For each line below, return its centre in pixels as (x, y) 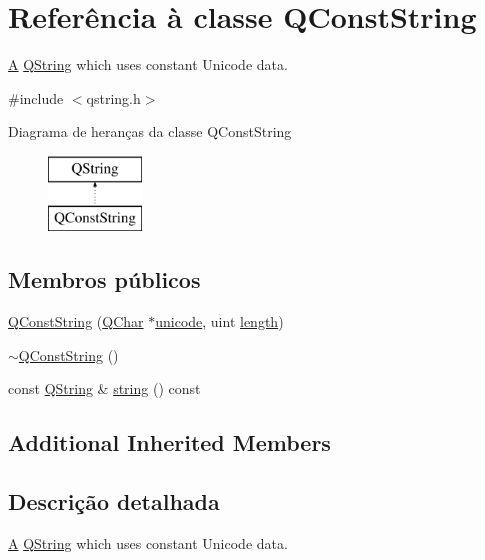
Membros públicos (104, 279)
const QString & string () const (104, 388)
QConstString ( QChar (76, 321)
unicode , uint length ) (219, 321)
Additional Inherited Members (169, 442)
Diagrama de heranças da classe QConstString (150, 131)
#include (36, 97)
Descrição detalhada (114, 501)
